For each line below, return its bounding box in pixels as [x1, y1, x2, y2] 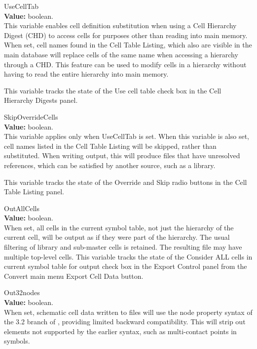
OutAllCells [4, 203, 40, 213]
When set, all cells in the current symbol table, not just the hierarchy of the [4, 222, 234, 232]
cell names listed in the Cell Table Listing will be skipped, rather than [4, 140, 217, 151]
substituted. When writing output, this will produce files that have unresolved [4, 150, 240, 161]
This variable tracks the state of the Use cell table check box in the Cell [4, 85, 221, 95]
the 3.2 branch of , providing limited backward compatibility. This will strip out [4, 316, 246, 327]
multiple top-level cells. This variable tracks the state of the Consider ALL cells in [4, 251, 253, 262]
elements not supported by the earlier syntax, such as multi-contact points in [4, 326, 237, 336]
